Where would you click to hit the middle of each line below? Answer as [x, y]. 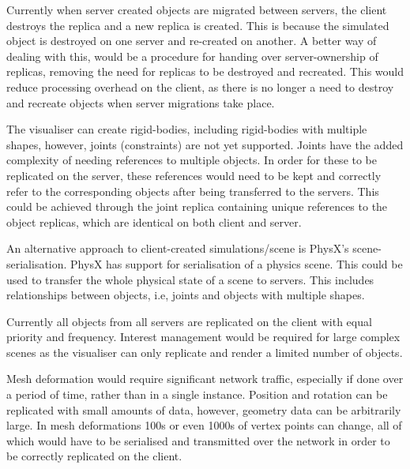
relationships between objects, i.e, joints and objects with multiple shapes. [186, 295]
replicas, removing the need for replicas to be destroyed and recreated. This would [205, 71]
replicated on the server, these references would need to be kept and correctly [194, 175]
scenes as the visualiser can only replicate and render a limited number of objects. [205, 352]
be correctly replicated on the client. [94, 456]
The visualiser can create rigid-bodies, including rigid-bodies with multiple [187, 129]
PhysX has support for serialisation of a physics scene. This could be [237, 263]
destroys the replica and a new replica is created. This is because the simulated [198, 25]
